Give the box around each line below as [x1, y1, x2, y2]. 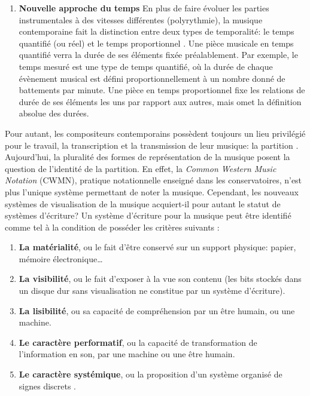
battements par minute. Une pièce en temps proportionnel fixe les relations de [19, 84, 305, 96]
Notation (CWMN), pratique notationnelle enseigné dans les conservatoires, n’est [5, 174, 302, 186]
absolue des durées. [19, 107, 89, 119]
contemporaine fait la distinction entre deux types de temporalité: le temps [19, 25, 294, 38]
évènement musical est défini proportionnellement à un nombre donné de [19, 72, 285, 84]
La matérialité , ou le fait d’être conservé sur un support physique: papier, [19, 241, 296, 253]
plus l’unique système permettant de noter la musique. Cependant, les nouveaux [5, 185, 299, 198]
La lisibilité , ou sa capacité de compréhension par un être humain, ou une [19, 304, 295, 317]
